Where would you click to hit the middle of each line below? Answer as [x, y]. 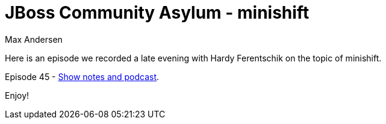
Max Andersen [34, 39]
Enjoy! [17, 95]
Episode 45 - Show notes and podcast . [82, 76]
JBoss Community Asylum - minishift [157, 13]
